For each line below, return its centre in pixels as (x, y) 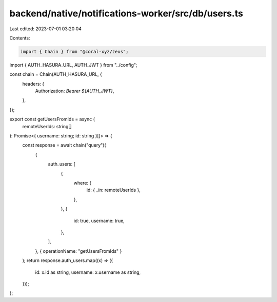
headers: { (33, 84)
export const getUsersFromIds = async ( (52, 119)
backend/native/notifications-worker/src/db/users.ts (126, 13)
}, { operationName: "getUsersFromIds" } (78, 251)
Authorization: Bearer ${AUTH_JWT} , (75, 91)
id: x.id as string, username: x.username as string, (88, 272)
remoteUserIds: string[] (47, 126)
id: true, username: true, (99, 220)
